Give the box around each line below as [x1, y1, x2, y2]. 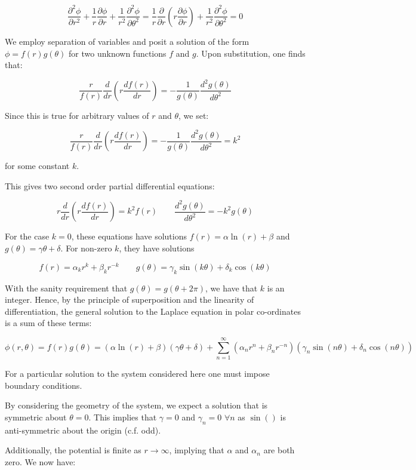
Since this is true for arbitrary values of [5, 109, 149, 121]
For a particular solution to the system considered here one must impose [5, 367, 270, 379]
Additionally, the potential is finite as [5, 444, 141, 456]
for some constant [5, 159, 70, 172]
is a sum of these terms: [5, 317, 92, 329]
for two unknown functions [69, 47, 167, 59]
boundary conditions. [5, 379, 82, 391]
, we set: [178, 109, 209, 121]
